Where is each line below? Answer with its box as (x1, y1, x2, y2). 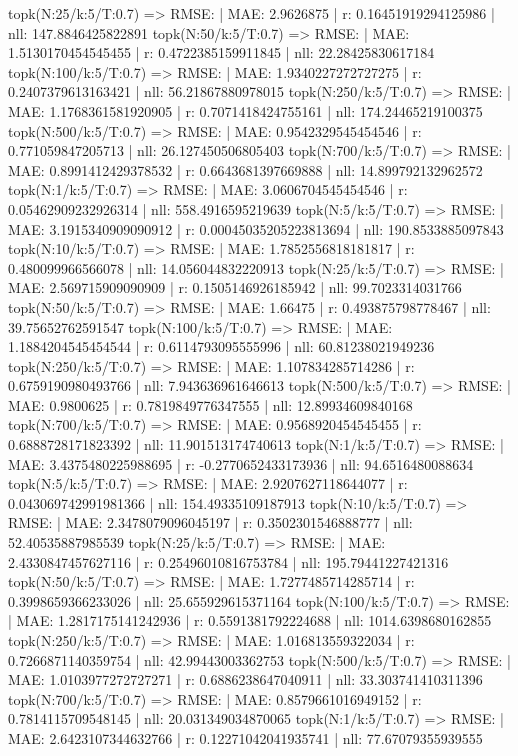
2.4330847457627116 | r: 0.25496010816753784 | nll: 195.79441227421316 (8, 551, 449, 572)
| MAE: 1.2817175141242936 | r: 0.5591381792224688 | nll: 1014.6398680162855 (8, 610, 492, 631)
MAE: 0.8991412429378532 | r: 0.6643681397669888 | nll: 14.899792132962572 (8, 159, 483, 180)
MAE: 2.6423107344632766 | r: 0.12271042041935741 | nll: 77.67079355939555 (8, 727, 483, 748)
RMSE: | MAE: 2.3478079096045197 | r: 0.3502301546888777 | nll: (8, 512, 413, 533)
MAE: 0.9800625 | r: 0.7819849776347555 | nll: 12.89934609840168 (8, 394, 413, 415)
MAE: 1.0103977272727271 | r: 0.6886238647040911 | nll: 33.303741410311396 (8, 669, 483, 690)
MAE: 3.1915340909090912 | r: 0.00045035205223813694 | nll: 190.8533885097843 (8, 218, 504, 239)
